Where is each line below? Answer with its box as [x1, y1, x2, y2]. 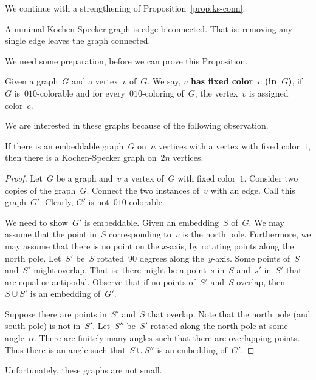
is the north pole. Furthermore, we [182, 228, 311, 240]
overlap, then [236, 275, 285, 288]
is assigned [249, 86, 289, 99]
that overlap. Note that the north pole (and [148, 307, 311, 320]
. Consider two [244, 171, 298, 184]
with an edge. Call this [210, 183, 295, 196]
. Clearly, [39, 195, 74, 208]
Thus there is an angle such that [5, 343, 126, 356]
